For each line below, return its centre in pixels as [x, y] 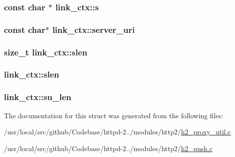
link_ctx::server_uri [94, 29]
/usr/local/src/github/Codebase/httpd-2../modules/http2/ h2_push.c [108, 148]
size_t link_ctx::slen [46, 52]
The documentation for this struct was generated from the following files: [114, 115]
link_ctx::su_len [38, 97]
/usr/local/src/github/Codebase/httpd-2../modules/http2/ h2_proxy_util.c [117, 132]
